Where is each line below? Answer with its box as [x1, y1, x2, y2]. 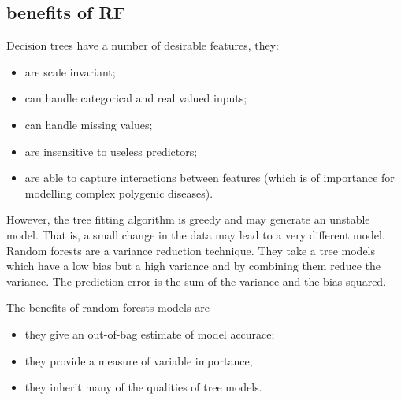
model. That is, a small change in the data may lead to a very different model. [6, 226, 385, 243]
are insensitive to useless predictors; [24, 143, 198, 159]
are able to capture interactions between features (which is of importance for [24, 169, 395, 186]
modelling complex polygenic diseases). [24, 184, 213, 201]
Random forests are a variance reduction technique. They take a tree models [6, 242, 376, 258]
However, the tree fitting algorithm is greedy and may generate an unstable [6, 211, 370, 228]
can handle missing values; [24, 116, 153, 132]
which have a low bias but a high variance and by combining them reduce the [6, 257, 381, 274]
